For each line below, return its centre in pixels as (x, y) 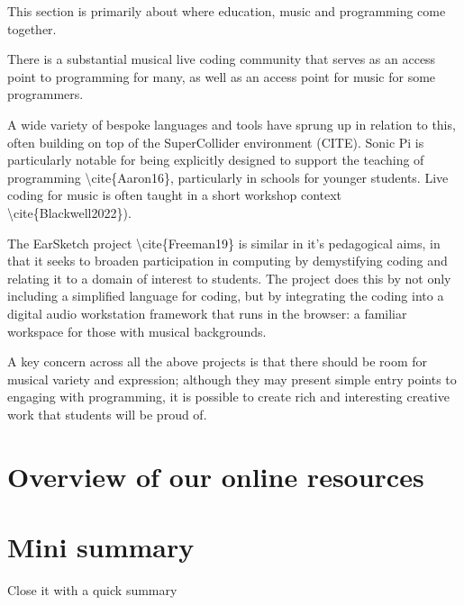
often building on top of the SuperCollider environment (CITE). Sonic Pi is (216, 142)
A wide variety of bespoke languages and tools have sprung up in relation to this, (232, 124)
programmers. (45, 94)
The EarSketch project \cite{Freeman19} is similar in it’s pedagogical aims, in (224, 243)
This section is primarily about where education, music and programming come (227, 11)
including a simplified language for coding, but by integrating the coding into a (226, 296)
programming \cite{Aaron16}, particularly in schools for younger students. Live (228, 177)
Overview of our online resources (216, 476)
